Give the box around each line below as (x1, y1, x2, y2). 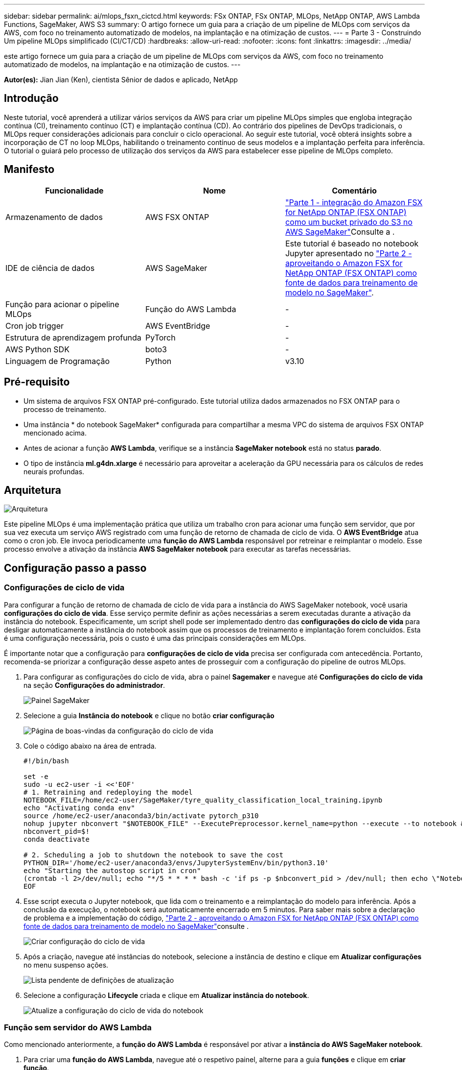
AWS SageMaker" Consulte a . (285, 226, 395, 237)
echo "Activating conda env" (23, 803, 135, 812)
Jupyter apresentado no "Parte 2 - (285, 248, 412, 258)
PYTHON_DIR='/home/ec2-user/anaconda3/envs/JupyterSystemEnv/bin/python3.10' (23, 858, 329, 867)
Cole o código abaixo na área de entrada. (23, 741, 157, 750)
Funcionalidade (45, 185, 104, 195)
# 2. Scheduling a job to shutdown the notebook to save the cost (23, 851, 284, 859)
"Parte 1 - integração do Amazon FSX (285, 197, 423, 207)
